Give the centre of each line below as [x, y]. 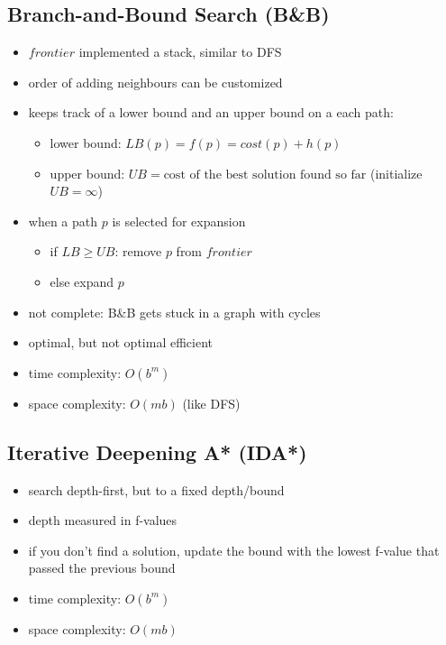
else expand [82, 281]
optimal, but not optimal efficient [120, 342]
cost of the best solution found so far [265, 175]
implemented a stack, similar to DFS [180, 52]
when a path [63, 221]
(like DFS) [211, 403]
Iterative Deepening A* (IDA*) [157, 451]
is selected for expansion [179, 221]
